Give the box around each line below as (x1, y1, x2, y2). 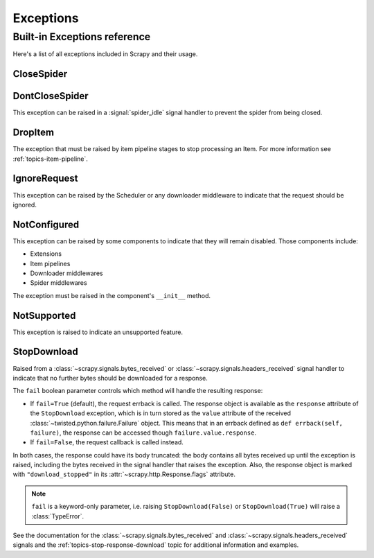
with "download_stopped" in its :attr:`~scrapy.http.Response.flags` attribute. (12, 470, 235, 478)
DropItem (12, 127, 55, 139)
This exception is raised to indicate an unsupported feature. (12, 328, 184, 336)
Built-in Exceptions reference (12, 30, 151, 43)
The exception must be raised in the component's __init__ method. (12, 291, 211, 299)
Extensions (30, 250, 62, 258)
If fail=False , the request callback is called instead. (30, 438, 184, 446)
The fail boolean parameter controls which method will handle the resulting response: (12, 387, 263, 395)
